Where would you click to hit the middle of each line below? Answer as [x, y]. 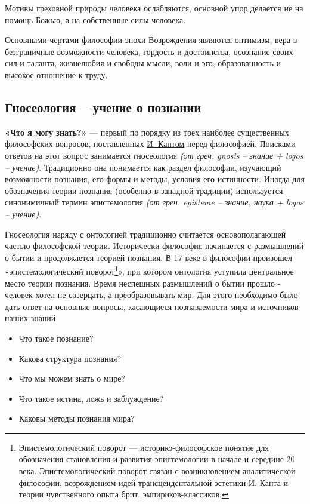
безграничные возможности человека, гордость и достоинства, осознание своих [149, 51]
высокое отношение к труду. [56, 74]
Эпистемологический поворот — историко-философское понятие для [144, 447]
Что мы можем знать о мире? [72, 378]
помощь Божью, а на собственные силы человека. [95, 19]
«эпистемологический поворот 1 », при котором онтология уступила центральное [149, 270]
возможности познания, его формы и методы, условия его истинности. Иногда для [155, 179]
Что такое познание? [56, 338]
